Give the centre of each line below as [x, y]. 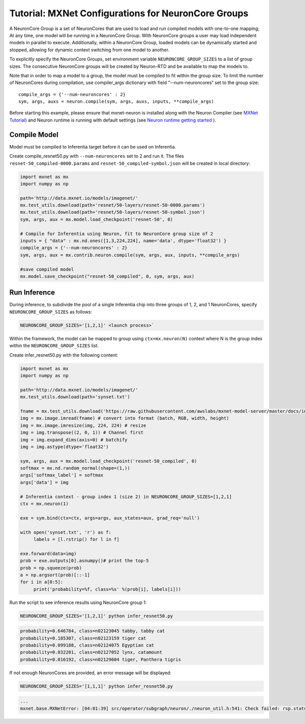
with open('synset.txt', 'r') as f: [66, 532]
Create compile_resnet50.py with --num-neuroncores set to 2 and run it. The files [97, 156]
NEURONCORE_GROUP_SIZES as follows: [51, 312]
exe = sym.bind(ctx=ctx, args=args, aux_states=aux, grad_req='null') [110, 518]
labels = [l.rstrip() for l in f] [76, 539]
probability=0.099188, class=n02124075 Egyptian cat [87, 645]
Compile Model [34, 135]
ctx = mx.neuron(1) [44, 504]
